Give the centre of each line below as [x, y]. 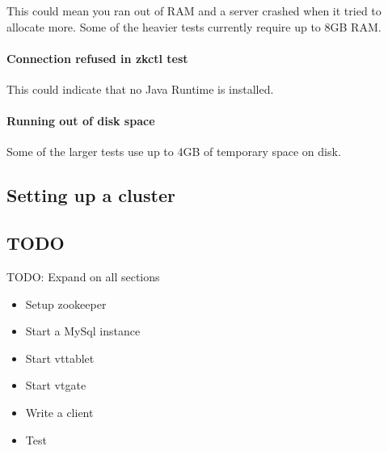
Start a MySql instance [83, 331]
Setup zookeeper [66, 303]
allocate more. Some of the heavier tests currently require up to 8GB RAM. [194, 26]
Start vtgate [56, 385]
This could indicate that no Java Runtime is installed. [140, 89]
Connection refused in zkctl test [97, 58]
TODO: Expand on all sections [83, 276]
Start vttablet [60, 358]
